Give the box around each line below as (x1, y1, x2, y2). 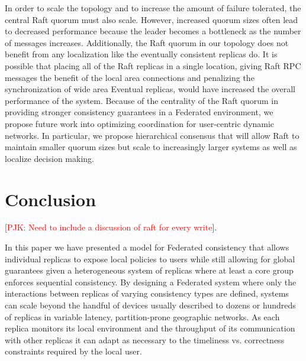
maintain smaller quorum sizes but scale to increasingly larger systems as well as (5, 141, 297, 153)
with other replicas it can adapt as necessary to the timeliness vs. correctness (5, 333, 285, 346)
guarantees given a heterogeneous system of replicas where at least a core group (5, 264, 294, 277)
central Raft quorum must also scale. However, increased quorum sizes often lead (5, 13, 298, 25)
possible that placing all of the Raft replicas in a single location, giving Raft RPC (5, 59, 301, 71)
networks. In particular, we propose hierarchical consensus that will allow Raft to (5, 129, 299, 141)
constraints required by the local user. (5, 345, 142, 357)
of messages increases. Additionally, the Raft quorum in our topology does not (5, 36, 289, 48)
